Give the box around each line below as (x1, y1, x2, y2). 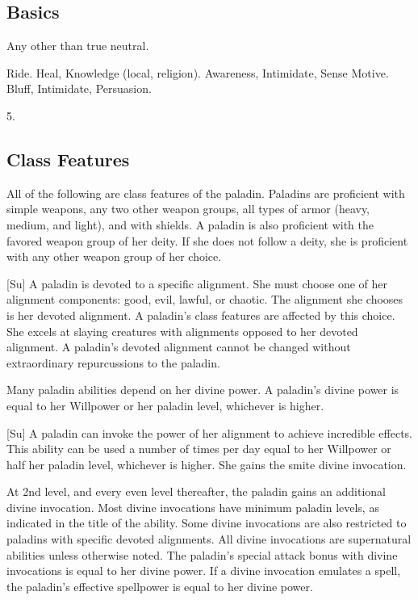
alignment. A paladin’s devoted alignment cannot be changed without (6, 338, 351, 355)
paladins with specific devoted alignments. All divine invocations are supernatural (6, 531, 412, 548)
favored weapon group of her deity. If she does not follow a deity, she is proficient (6, 232, 408, 249)
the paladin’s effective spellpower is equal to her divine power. (6, 577, 313, 594)
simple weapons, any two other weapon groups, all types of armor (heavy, (6, 200, 370, 217)
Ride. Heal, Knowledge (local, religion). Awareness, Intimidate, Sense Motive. (6, 64, 389, 81)
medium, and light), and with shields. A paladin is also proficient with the (6, 216, 374, 233)
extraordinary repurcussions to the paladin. (6, 354, 220, 371)
